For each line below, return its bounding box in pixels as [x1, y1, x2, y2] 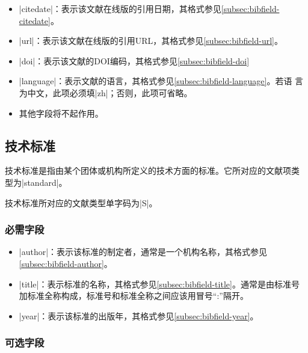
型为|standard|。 [5, 176, 67, 188]
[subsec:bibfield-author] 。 [19, 257, 112, 269]
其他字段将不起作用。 [19, 106, 103, 119]
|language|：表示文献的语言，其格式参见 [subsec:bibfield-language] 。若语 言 [19, 75, 304, 87]
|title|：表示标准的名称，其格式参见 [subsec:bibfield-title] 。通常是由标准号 [19, 277, 300, 290]
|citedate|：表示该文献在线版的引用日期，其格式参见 [19, 2, 221, 14]
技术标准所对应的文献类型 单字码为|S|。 [5, 196, 158, 209]
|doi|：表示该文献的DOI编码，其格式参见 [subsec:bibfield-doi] [19, 54, 250, 67]
